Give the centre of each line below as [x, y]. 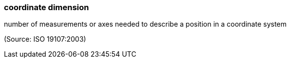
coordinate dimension [47, 7]
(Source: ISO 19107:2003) [45, 39]
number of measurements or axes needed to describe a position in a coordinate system [145, 24]
